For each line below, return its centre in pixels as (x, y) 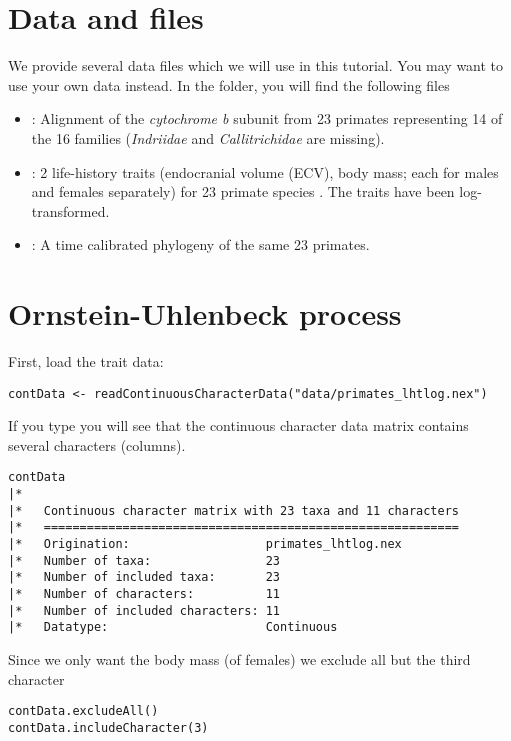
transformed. (70, 210)
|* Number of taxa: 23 (144, 560)
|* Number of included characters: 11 (144, 610)
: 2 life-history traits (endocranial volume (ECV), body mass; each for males (265, 171)
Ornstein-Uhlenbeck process (205, 313)
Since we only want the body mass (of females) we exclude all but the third (239, 659)
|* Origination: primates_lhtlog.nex (205, 544)
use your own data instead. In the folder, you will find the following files (229, 84)
